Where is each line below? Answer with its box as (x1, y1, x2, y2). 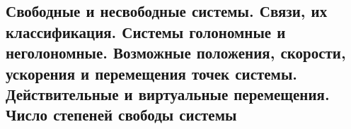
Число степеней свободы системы (6, 104, 237, 125)
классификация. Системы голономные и (6, 20, 286, 42)
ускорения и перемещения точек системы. (6, 62, 298, 84)
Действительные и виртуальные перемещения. (6, 82, 330, 104)
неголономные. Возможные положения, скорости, (6, 42, 346, 63)
